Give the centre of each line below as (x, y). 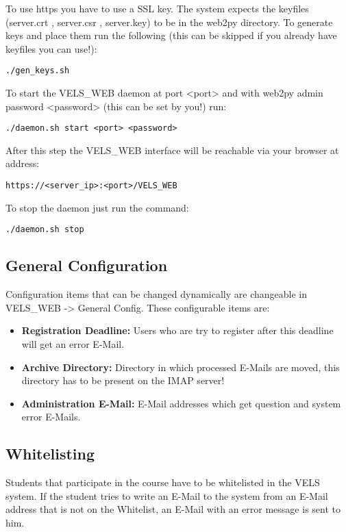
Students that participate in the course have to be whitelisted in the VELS (163, 482)
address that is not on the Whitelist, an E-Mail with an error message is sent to (173, 509)
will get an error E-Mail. (73, 343)
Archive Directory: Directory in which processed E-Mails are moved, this (181, 367)
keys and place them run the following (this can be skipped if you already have (171, 35)
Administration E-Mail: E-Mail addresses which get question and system (181, 403)
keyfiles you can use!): (51, 48)
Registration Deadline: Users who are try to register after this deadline (177, 330)
